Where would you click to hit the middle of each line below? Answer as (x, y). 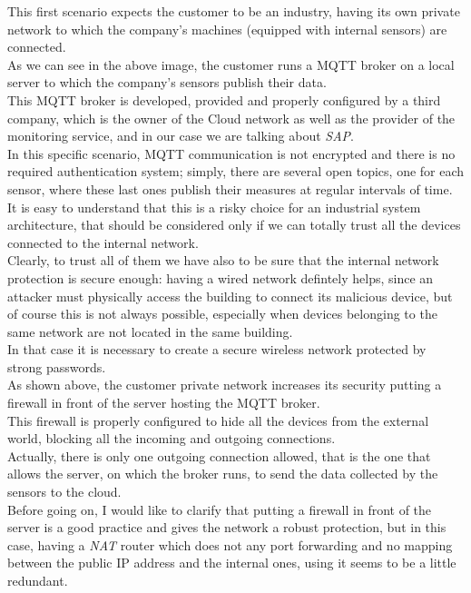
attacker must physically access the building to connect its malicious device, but (230, 296)
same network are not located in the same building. (150, 331)
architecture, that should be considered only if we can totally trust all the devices (234, 225)
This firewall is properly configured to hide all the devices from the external (218, 420)
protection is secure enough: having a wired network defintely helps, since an (221, 277)
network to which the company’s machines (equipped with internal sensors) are (227, 29)
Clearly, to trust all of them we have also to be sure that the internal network (223, 260)
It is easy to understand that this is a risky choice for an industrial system (214, 207)
